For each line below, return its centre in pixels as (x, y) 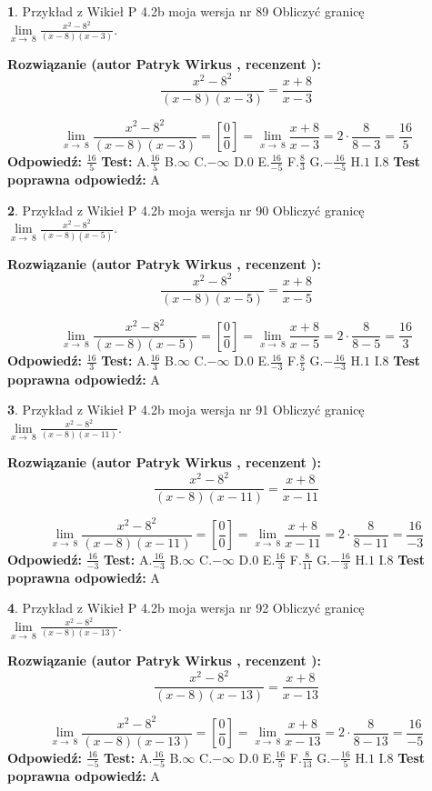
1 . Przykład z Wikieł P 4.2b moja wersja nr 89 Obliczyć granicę (186, 11)
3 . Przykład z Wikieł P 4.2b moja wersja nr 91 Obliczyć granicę (186, 410)
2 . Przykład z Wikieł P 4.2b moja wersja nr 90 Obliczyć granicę (186, 210)
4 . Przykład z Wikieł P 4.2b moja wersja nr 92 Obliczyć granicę (186, 608)
